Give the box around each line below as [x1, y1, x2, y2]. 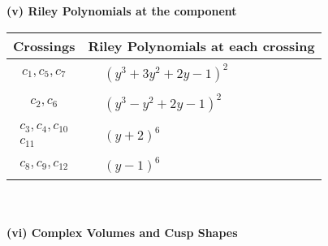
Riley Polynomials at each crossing [88, 36, 315, 55]
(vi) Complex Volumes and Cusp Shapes [6, 224, 238, 241]
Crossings [13, 36, 76, 55]
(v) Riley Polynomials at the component [6, 2, 237, 19]
